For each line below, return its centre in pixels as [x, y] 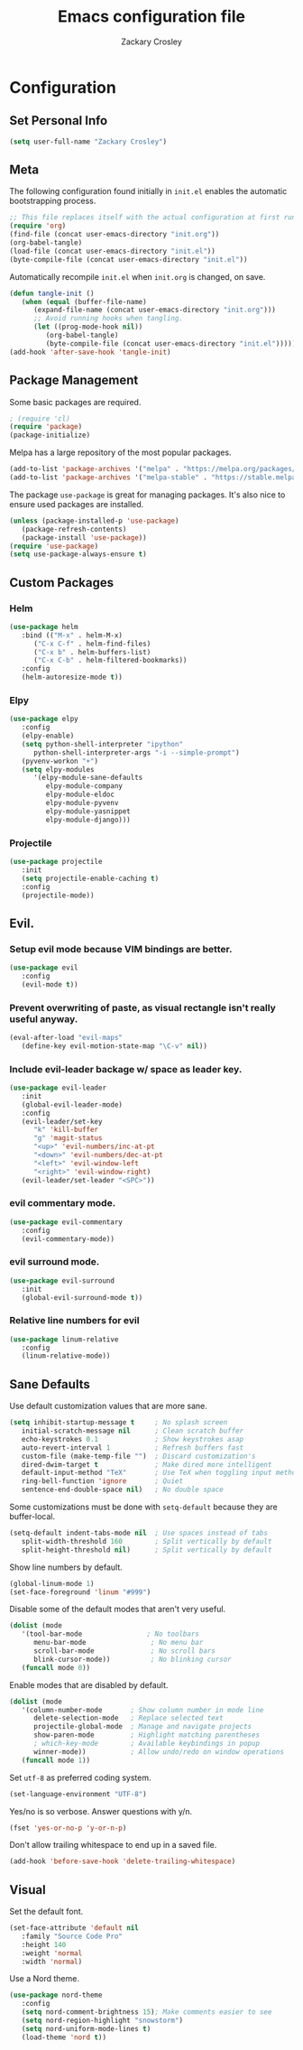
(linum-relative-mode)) [66, 1356]
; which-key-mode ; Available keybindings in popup [146, 1744]
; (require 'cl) [40, 418]
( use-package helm [44, 626]
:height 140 [44, 1944]
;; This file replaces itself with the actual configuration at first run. [155, 218]
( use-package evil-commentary [66, 1222]
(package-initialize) [50, 435]
